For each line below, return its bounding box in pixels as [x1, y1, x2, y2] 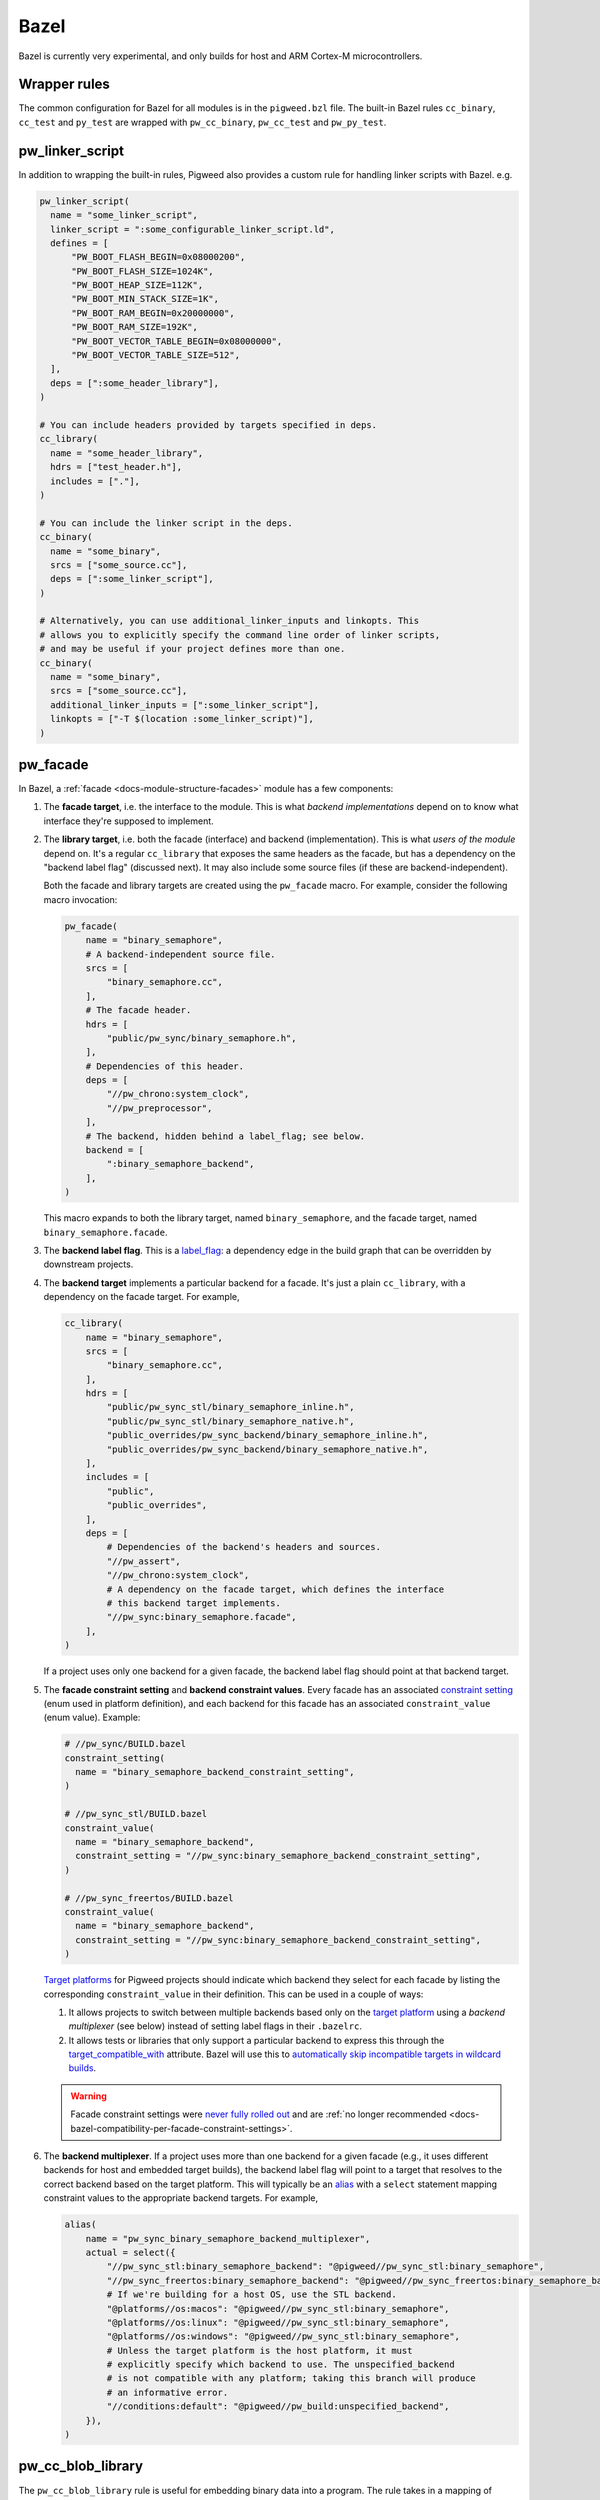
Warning [70, 2090, 107, 2102]
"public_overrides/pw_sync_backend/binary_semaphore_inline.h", [106, 1430, 429, 1441]
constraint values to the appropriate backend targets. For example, [43, 2192, 319, 2204]
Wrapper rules [18, 76, 110, 93]
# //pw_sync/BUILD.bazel [64, 1738, 187, 1750]
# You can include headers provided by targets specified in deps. [39, 419, 378, 430]
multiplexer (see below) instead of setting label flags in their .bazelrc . [68, 2020, 362, 2032]
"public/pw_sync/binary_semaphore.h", [106, 1032, 297, 1044]
